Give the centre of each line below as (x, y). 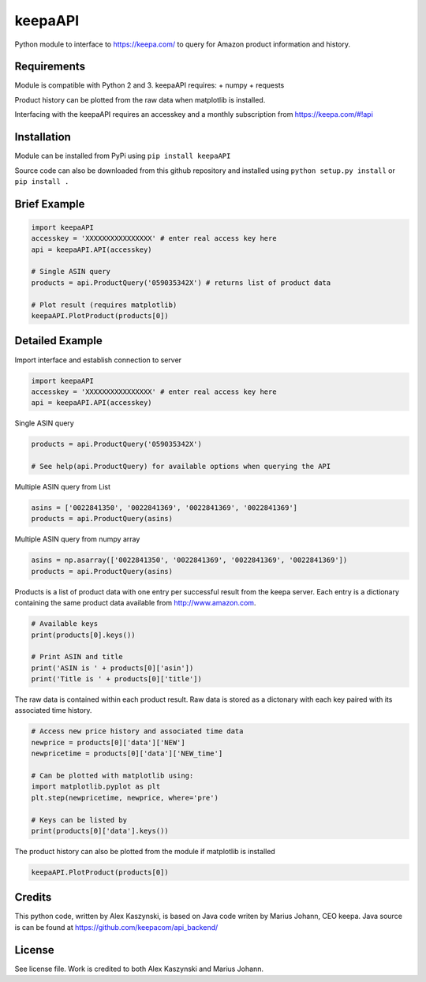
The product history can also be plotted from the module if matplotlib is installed (145, 851)
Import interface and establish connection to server (98, 360)
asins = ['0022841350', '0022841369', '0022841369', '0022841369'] (164, 508)
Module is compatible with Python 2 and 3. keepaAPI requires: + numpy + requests (149, 85)
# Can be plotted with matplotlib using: (112, 776)
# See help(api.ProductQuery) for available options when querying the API (181, 467)
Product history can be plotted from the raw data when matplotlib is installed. (140, 99)
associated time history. (53, 710)
